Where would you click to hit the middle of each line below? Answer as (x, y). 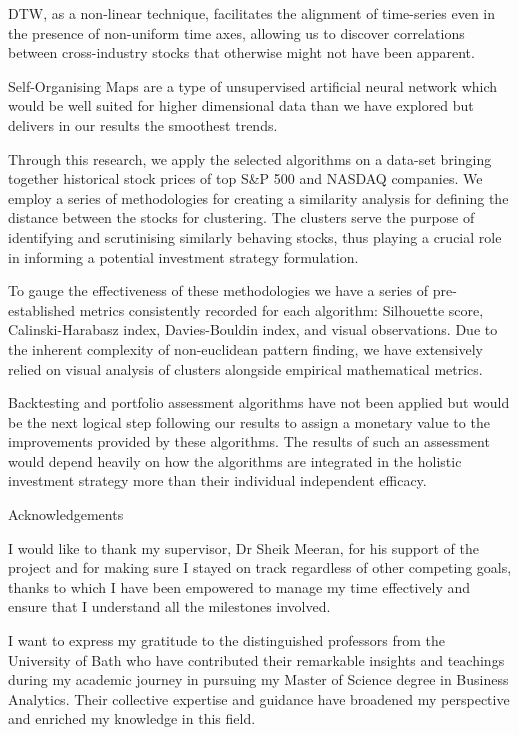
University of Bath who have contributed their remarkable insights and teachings (256, 659)
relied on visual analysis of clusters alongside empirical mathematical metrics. (245, 368)
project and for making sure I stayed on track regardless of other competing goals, (260, 567)
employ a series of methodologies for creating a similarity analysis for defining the (258, 197)
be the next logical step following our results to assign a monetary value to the (249, 421)
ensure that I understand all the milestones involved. (169, 606)
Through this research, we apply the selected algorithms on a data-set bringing (250, 158)
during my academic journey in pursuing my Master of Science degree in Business (258, 679)
